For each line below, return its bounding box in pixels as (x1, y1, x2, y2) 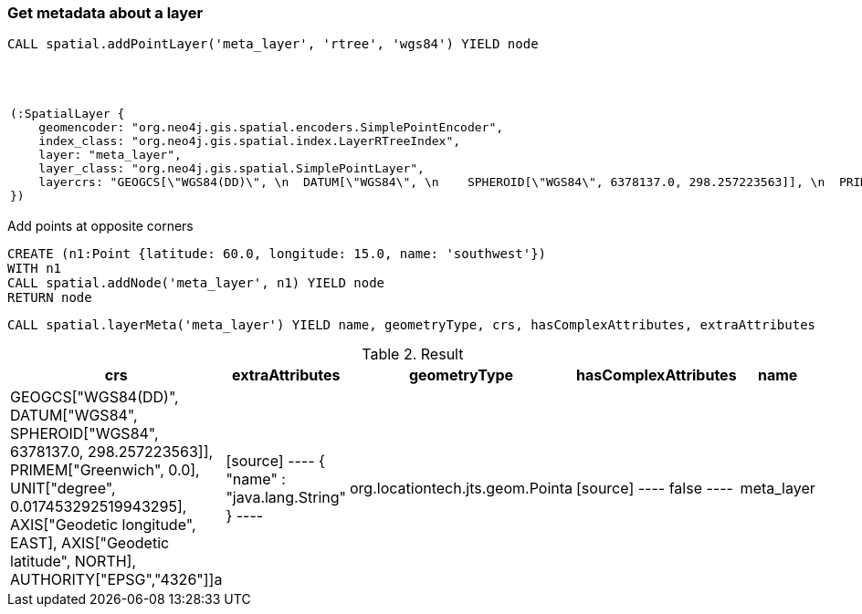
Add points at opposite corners (7, 218, 194, 234)
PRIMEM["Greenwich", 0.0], (10, 461, 200, 480)
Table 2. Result (362, 345, 464, 364)
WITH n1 (7, 261, 62, 276)
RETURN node (7, 290, 92, 306)
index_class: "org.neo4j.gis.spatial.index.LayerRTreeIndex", (38, 134, 461, 149)
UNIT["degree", (10, 479, 116, 498)
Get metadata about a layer (7, 4, 204, 22)
